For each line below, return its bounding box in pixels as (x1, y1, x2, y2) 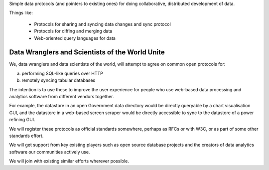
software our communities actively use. (9, 149, 90, 155)
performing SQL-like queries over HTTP (21, 70, 103, 76)
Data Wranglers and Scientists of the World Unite (9, 48, 165, 57)
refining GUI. (9, 117, 35, 123)
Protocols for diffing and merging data (34, 28, 113, 34)
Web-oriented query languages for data (34, 35, 116, 41)
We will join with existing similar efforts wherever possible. (9, 158, 130, 164)
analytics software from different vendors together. (9, 94, 114, 100)
